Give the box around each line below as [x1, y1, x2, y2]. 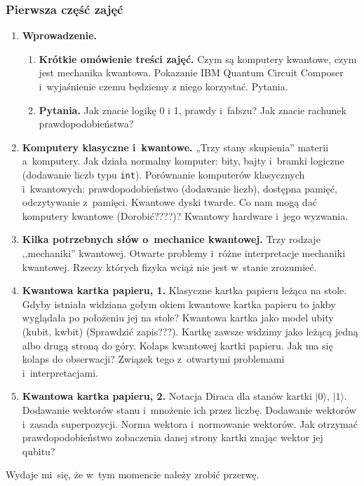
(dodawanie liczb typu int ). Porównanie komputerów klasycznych [22, 167, 305, 181]
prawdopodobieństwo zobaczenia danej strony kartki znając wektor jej [22, 430, 323, 445]
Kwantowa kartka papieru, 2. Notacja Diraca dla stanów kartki [22, 389, 312, 403]
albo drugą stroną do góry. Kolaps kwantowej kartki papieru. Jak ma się [22, 338, 333, 352]
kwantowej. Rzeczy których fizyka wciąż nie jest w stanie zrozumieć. [22, 259, 317, 274]
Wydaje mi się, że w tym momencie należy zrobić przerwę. [6, 467, 259, 482]
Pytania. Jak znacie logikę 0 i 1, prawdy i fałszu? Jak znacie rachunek [39, 102, 346, 117]
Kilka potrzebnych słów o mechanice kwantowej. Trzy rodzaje [22, 232, 321, 247]
